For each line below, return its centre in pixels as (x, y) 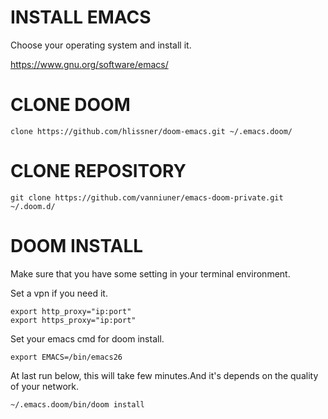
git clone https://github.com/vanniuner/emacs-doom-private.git (147, 197)
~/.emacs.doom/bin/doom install (77, 404)
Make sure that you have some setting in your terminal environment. (150, 273)
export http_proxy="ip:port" (71, 311)
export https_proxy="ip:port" (73, 320)
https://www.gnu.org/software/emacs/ (89, 64)
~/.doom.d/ (33, 206)
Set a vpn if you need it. (59, 293)
